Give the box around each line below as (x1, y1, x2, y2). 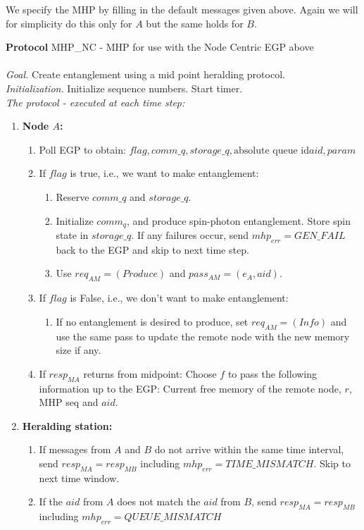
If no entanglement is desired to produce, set (56, 314, 249, 328)
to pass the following (227, 366, 318, 381)
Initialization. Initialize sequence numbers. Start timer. (6, 80, 243, 95)
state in (56, 227, 89, 242)
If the (39, 494, 63, 509)
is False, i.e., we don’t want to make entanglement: (70, 290, 289, 305)
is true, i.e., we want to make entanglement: (70, 166, 259, 180)
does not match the (117, 494, 201, 509)
